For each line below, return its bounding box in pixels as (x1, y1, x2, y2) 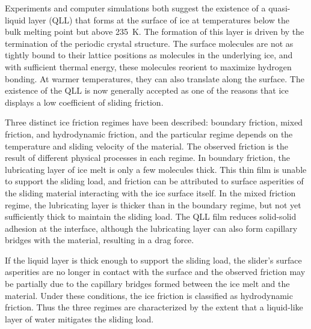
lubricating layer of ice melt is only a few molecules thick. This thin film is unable (5, 163, 307, 175)
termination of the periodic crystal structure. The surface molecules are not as (5, 37, 294, 49)
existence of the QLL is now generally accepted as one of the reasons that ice (5, 84, 289, 97)
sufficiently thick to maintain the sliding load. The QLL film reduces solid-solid (5, 210, 297, 223)
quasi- (268, 2, 291, 14)
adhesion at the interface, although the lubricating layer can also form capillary (5, 222, 298, 234)
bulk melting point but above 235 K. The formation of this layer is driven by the (5, 25, 304, 38)
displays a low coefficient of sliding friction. (5, 95, 164, 108)
